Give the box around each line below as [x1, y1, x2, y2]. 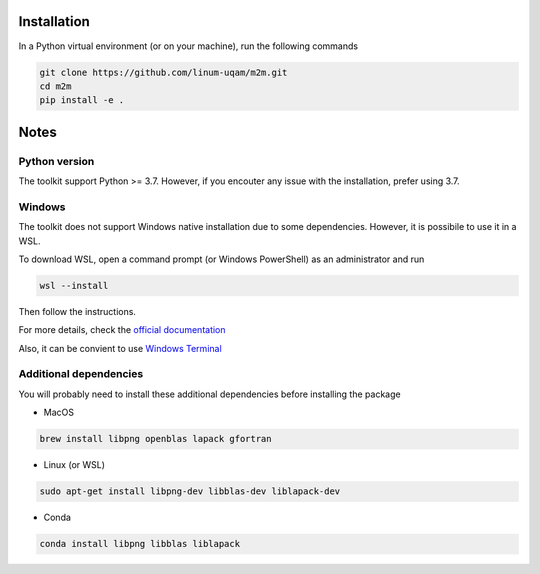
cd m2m [39, 80, 72, 92]
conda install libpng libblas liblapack [39, 538, 240, 550]
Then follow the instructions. [18, 305, 137, 317]
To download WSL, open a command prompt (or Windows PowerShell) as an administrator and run [18, 253, 425, 265]
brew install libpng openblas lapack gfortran [39, 433, 272, 445]
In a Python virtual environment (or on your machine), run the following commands [18, 40, 359, 52]
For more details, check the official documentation [18, 324, 226, 336]
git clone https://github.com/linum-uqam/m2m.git [39, 66, 288, 78]
